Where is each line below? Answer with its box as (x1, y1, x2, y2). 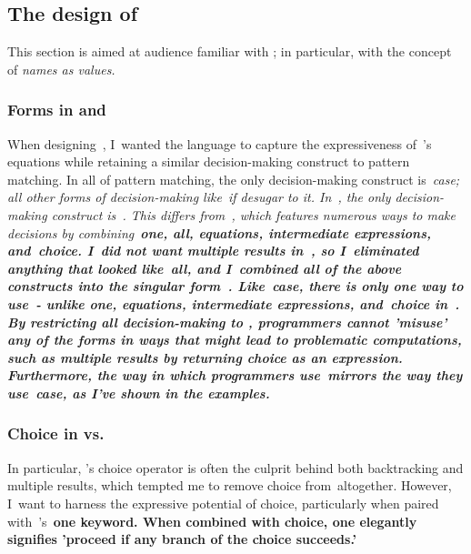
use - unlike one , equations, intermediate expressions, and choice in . (7, 294, 460, 313)
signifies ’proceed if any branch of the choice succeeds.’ (7, 529, 357, 549)
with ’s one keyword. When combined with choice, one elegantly (7, 511, 417, 530)
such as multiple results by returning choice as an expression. (7, 348, 403, 367)
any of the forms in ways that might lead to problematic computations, (7, 330, 462, 349)
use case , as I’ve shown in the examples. (7, 383, 270, 402)
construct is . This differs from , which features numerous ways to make (51, 205, 456, 224)
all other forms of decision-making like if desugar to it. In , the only (7, 187, 391, 206)
